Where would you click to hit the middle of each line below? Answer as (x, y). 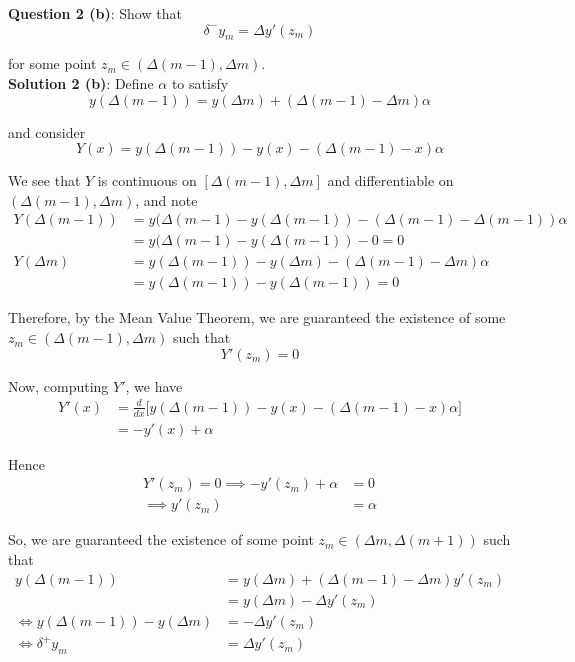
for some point (52, 63)
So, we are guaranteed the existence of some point (161, 539)
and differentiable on (390, 180)
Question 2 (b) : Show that (95, 13)
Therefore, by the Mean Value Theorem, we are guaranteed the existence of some (257, 317)
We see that (44, 180)
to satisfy (200, 82)
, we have (154, 385)
